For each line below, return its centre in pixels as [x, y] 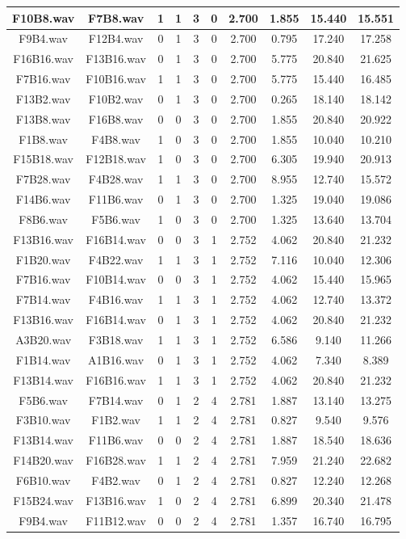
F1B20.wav [43, 259]
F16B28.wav [116, 460]
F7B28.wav [43, 179]
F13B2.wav [43, 98]
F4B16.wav [116, 299]
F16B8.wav [116, 118]
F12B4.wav [116, 38]
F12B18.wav [116, 159]
